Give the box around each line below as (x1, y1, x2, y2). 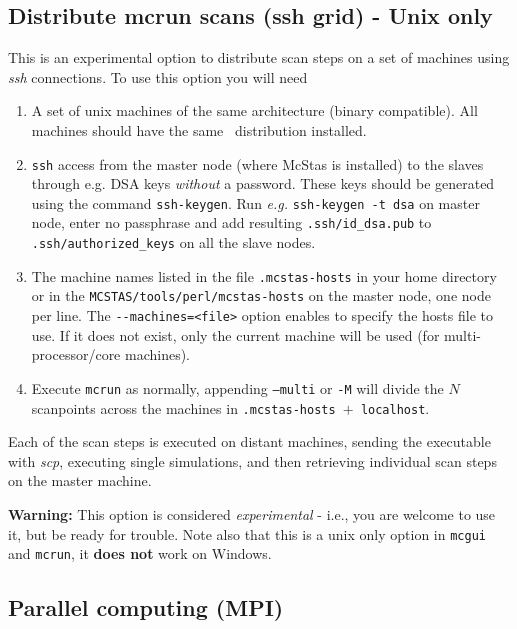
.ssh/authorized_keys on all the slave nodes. (31, 232, 316, 253)
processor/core (31, 344, 121, 365)
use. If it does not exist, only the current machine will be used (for (31, 324, 440, 345)
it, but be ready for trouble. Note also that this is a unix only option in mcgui (8, 523, 486, 544)
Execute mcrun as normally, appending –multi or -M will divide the (31, 377, 444, 398)
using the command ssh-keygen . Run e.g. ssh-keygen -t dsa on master (31, 192, 480, 213)
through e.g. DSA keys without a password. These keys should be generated (31, 173, 495, 194)
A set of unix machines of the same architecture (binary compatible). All (31, 100, 478, 121)
